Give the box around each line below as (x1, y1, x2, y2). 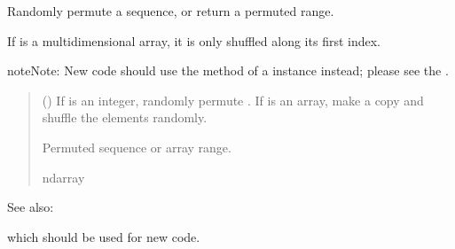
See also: (7, 198, 54, 216)
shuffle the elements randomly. (42, 108, 208, 127)
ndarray (42, 167, 85, 186)
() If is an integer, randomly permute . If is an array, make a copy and (42, 90, 424, 109)
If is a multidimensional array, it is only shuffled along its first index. (7, 31, 380, 50)
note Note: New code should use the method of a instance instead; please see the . (7, 61, 449, 80)
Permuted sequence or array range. (42, 137, 231, 156)
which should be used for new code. (7, 227, 200, 245)
